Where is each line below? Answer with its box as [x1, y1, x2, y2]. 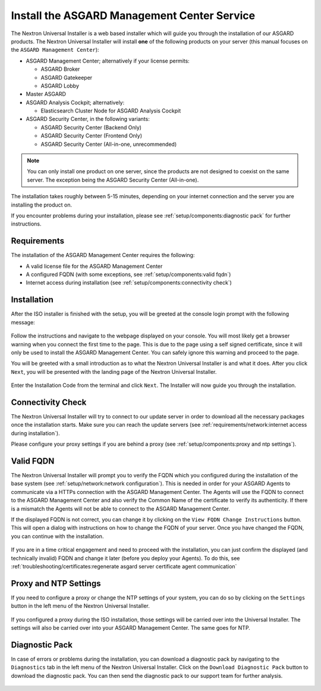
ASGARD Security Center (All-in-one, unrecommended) [40, 140, 177, 148]
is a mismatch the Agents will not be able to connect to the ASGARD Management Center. [11, 505, 230, 512]
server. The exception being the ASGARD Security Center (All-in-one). [27, 176, 199, 183]
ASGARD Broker [40, 65, 80, 73]
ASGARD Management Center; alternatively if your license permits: [26, 57, 190, 64]
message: [11, 318, 35, 326]
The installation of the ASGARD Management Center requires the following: [11, 252, 195, 259]
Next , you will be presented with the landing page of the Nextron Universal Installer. [11, 368, 217, 375]
